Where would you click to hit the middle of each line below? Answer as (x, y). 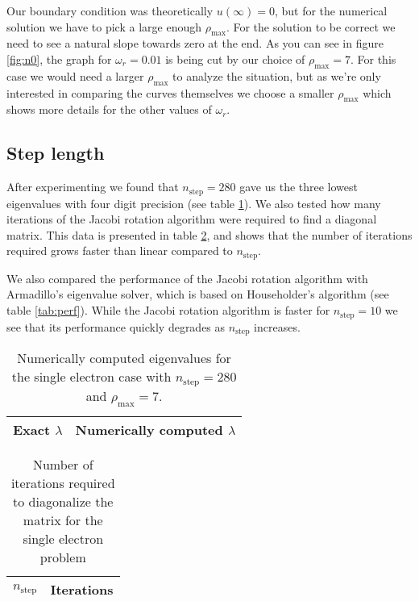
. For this (373, 58)
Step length (56, 153)
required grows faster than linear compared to (120, 250)
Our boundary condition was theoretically (110, 10)
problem (63, 557)
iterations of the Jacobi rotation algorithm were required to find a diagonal (192, 219)
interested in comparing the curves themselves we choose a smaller (170, 92)
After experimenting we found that (93, 187)
